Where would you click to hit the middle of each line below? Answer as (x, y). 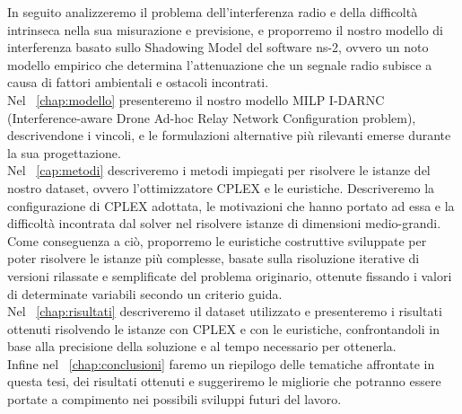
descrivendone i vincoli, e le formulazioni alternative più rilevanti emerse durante (229, 135)
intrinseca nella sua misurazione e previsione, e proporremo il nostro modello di (225, 29)
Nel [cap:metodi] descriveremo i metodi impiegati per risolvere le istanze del (219, 170)
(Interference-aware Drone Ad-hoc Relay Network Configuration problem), (212, 117)
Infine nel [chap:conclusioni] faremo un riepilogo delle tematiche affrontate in (221, 363)
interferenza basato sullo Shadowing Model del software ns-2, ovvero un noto (218, 47)
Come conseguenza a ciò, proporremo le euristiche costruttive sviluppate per (217, 240)
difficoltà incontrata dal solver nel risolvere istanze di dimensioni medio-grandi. (224, 223)
